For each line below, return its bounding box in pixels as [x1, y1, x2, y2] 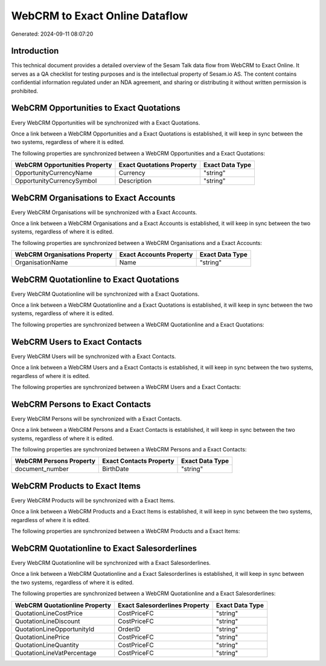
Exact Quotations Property [118, 161, 197, 169]
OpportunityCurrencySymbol [14, 177, 97, 185]
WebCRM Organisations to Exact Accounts [11, 192, 176, 203]
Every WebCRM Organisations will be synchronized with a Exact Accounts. [11, 209, 197, 216]
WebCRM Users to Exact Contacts [11, 336, 142, 347]
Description [118, 177, 152, 185]
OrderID [118, 625, 141, 633]
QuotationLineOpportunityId [14, 625, 95, 633]
